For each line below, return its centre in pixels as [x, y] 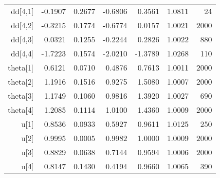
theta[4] [21, 110]
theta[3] [21, 96]
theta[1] [21, 67]
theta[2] [21, 81]
